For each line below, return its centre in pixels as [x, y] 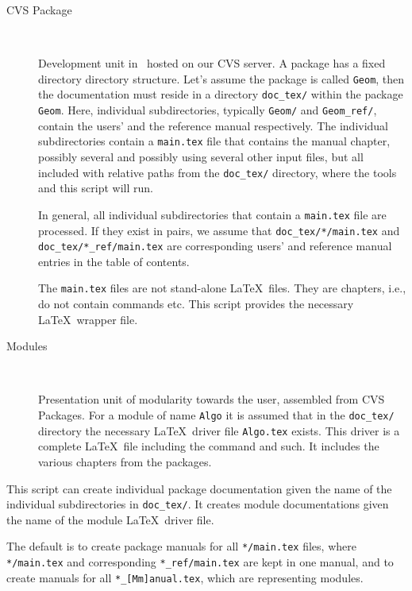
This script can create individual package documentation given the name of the [199, 488]
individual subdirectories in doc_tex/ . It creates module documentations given [198, 504]
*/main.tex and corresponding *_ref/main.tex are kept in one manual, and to [200, 562]
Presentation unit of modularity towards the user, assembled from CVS [212, 399]
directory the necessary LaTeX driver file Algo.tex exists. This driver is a [219, 430]
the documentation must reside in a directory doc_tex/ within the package [221, 94]
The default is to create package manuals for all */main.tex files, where [181, 546]
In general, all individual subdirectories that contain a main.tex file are [212, 214]
